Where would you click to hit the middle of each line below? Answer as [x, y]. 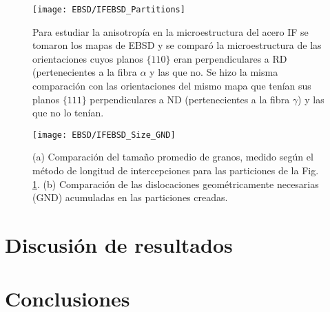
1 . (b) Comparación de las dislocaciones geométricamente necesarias [176, 184]
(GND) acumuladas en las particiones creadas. [130, 197]
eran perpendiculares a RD [230, 58]
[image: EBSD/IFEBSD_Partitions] [109, 10]
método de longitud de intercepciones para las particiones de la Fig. [176, 170]
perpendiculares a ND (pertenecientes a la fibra [190, 99]
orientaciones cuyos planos [88, 58]
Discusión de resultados [119, 245]
